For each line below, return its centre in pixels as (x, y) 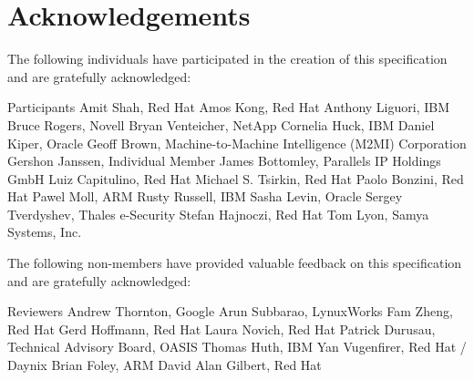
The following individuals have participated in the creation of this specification (227, 59)
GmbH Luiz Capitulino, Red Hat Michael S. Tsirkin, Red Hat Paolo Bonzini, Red (236, 178)
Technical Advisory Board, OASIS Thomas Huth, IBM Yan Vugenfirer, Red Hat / (237, 347)
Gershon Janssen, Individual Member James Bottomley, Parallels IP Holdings (224, 161)
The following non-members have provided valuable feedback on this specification (235, 263)
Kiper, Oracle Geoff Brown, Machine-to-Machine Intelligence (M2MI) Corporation (237, 143)
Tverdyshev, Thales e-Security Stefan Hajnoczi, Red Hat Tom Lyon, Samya (218, 214)
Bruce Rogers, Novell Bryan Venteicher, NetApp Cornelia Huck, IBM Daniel (221, 124)
